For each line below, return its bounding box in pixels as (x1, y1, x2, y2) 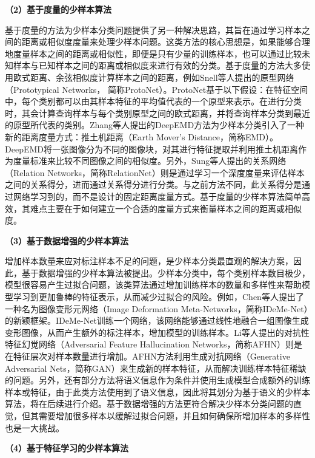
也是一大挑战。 (5, 421, 64, 434)
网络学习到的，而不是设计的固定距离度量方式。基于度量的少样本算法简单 (13, 190, 302, 202)
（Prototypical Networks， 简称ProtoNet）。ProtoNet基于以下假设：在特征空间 (5, 83, 308, 95)
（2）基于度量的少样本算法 (5, 3, 112, 15)
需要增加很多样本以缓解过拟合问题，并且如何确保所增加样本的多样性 (38, 409, 310, 422)
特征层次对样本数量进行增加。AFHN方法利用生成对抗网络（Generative (13, 350, 290, 363)
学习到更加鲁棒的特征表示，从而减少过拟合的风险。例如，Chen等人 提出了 (13, 290, 304, 303)
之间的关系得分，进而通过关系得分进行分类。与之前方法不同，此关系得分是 (5, 178, 302, 191)
